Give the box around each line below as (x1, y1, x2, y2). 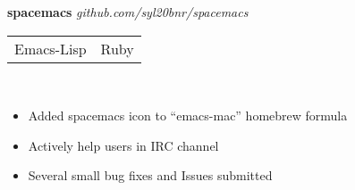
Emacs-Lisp (14, 37, 87, 59)
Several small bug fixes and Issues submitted (28, 166, 273, 185)
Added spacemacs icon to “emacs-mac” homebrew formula (28, 106, 348, 125)
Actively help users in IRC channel (28, 136, 219, 154)
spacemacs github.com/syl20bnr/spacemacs (7, 3, 249, 21)
